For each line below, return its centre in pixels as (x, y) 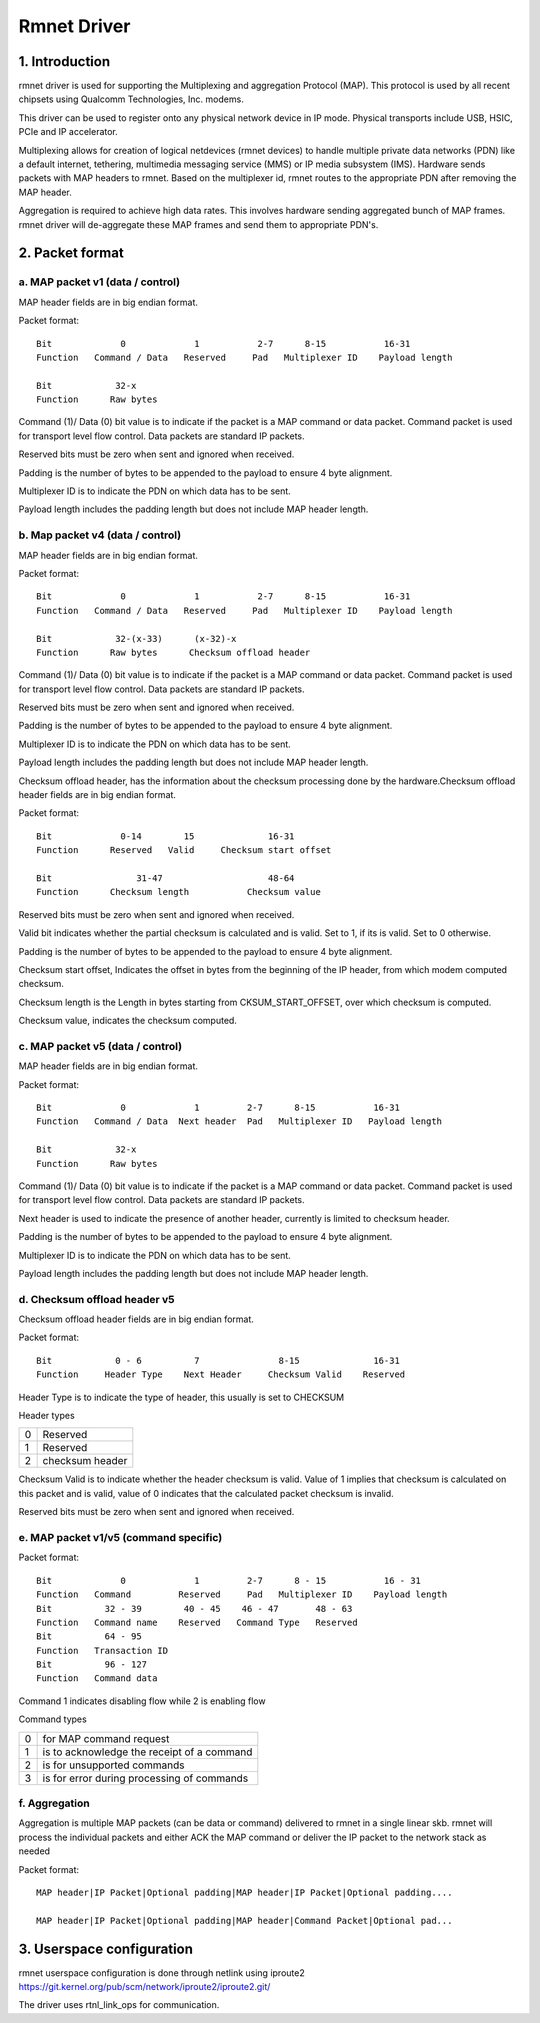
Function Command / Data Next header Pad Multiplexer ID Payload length (239, 1121)
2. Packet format (71, 253)
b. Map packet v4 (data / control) (100, 535)
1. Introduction (64, 61)
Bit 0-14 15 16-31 (165, 836)
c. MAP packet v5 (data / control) (100, 1046)
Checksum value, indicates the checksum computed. (127, 1021)
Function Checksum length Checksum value (179, 892)
